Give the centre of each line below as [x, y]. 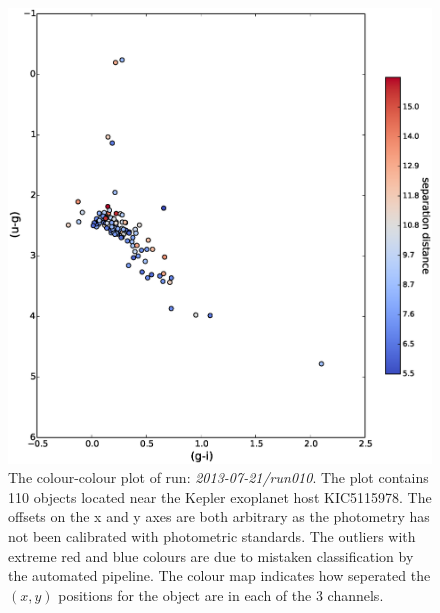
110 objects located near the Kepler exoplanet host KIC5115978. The [220, 496]
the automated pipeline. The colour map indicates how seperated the [219, 575]
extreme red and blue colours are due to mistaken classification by [211, 555]
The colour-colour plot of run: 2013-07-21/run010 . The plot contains [218, 477]
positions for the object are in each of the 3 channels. [221, 594]
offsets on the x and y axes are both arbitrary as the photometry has [219, 516]
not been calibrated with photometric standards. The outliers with [212, 535]
